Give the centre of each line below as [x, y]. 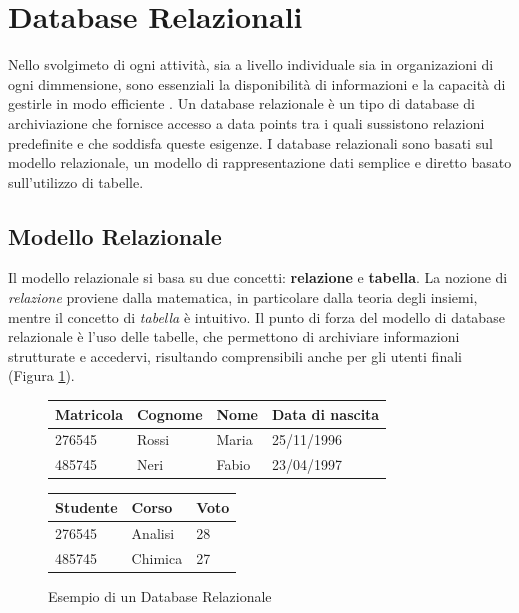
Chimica [157, 557]
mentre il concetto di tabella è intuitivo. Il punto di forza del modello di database [256, 316]
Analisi [153, 532]
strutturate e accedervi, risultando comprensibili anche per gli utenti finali [235, 355]
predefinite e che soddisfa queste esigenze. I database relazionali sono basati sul [250, 142]
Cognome [169, 413]
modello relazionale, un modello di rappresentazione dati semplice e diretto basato [260, 162]
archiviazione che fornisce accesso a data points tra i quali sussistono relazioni [246, 122]
